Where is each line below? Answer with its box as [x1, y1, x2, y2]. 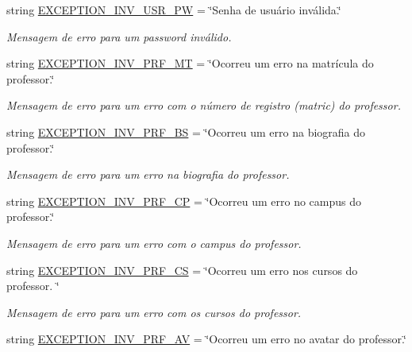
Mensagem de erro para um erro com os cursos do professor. [6, 304, 302, 320]
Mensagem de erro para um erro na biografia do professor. [6, 166, 290, 183]
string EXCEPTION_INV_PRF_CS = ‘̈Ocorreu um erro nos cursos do [6, 261, 358, 278]
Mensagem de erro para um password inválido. [6, 28, 232, 44]
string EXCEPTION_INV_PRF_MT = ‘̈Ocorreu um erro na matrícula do [6, 55, 374, 72]
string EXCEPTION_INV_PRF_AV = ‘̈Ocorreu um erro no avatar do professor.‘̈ [6, 331, 406, 347]
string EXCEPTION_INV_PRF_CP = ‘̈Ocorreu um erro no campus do [6, 192, 362, 209]
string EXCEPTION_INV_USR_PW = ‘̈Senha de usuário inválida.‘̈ [6, 2, 341, 17]
